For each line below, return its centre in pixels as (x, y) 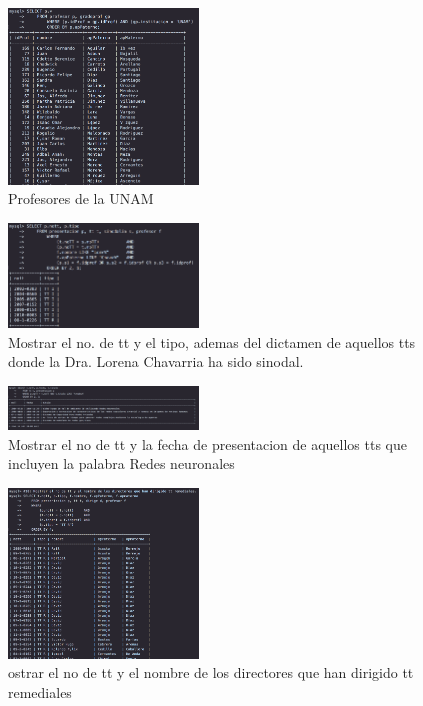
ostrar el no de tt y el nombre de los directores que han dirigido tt (211, 672)
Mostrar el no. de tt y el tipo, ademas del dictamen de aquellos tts (212, 341)
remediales (40, 691)
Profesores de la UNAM (81, 198)
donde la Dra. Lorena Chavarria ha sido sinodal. (156, 361)
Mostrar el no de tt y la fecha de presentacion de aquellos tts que (207, 443)
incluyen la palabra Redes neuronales (121, 463)
